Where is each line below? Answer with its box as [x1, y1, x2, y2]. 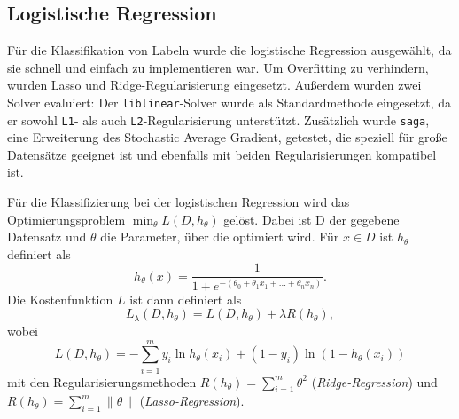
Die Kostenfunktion [7, 289, 113, 308]
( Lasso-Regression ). [139, 391, 245, 410]
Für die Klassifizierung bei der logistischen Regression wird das [7, 193, 350, 211]
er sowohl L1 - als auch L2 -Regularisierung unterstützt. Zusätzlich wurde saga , [7, 110, 430, 129]
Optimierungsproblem [7, 209, 126, 228]
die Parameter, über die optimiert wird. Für [100, 227, 339, 246]
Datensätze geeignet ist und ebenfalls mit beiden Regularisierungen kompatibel [7, 145, 437, 163]
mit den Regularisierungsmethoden [7, 372, 197, 391]
